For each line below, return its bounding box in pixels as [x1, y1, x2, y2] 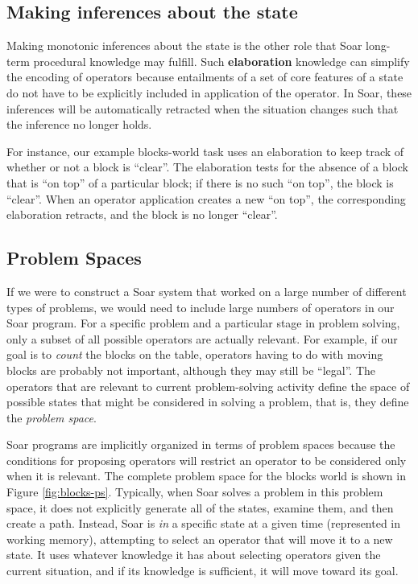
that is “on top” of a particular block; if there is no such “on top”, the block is [6, 174, 394, 191]
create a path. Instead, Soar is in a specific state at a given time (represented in [6, 515, 401, 532]
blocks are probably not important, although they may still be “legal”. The [6, 361, 376, 378]
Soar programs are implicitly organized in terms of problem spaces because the [6, 436, 395, 453]
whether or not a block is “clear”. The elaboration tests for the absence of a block [6, 158, 409, 175]
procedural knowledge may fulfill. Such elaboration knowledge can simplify [33, 52, 410, 69]
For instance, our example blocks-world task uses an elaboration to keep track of [6, 142, 404, 159]
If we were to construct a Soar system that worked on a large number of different [6, 282, 407, 299]
